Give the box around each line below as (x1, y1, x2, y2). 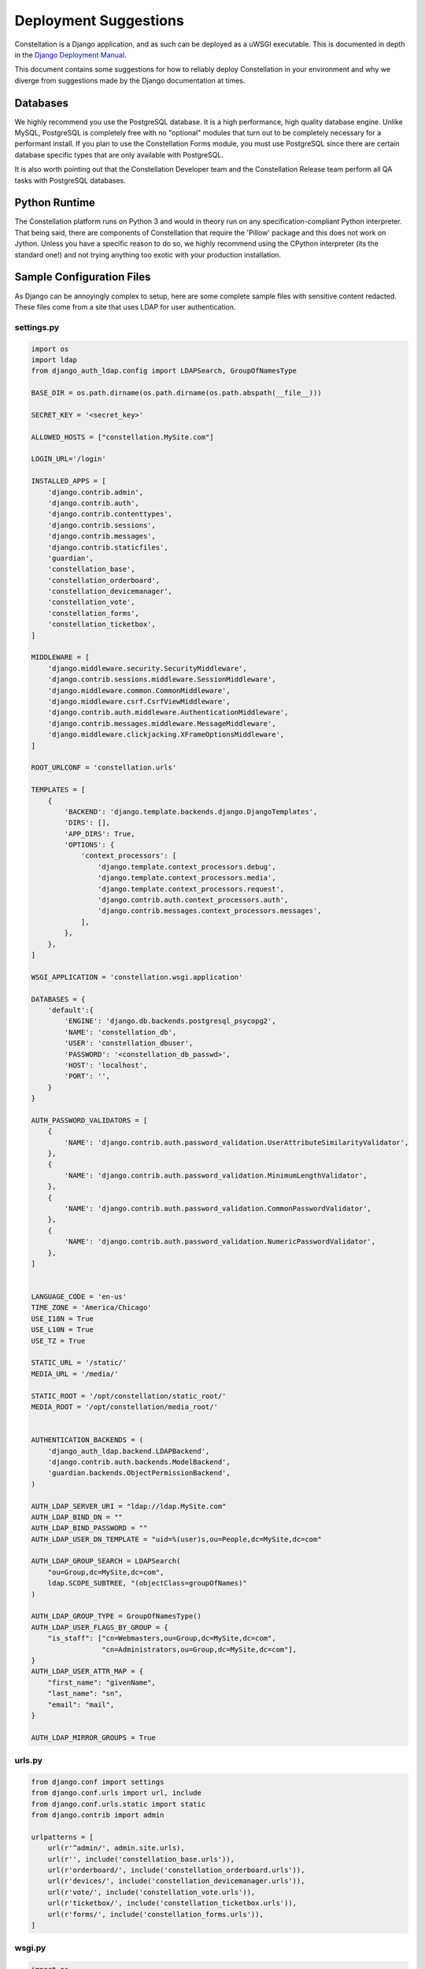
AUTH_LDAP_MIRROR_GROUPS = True (31, 1733, 157, 1742)
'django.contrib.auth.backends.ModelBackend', (47, 1457, 231, 1467)
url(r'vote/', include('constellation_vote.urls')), (47, 1887, 256, 1897)
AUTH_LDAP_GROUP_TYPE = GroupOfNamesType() (31, 1611, 202, 1621)
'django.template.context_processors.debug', (97, 862, 276, 871)
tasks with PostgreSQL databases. (14, 176, 126, 185)
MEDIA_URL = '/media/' (31, 1369, 119, 1378)
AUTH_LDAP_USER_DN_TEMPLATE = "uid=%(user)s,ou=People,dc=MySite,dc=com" (31, 1534, 322, 1544)
